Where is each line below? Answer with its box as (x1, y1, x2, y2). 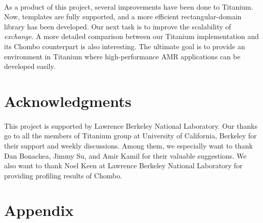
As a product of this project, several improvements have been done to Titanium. (4, 1, 253, 12)
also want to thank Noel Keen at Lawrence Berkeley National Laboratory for (4, 160, 243, 171)
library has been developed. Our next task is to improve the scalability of (4, 21, 231, 31)
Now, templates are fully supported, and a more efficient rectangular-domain (4, 11, 242, 22)
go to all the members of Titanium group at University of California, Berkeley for (4, 130, 257, 141)
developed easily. (4, 61, 56, 71)
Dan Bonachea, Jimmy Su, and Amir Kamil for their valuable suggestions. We (4, 150, 247, 161)
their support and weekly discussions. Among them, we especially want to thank (4, 140, 253, 151)
